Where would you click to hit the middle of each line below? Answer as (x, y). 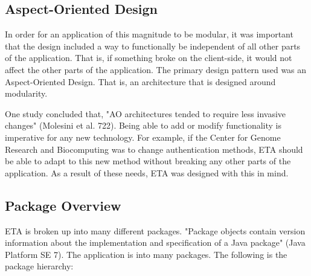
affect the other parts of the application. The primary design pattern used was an (156, 69)
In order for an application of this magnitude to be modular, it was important (149, 34)
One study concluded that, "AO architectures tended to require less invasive (146, 113)
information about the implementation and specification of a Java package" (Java (155, 242)
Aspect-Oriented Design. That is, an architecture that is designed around (140, 81)
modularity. (26, 93)
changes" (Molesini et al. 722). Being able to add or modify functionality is (143, 125)
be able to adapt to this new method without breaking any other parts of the (148, 161)
